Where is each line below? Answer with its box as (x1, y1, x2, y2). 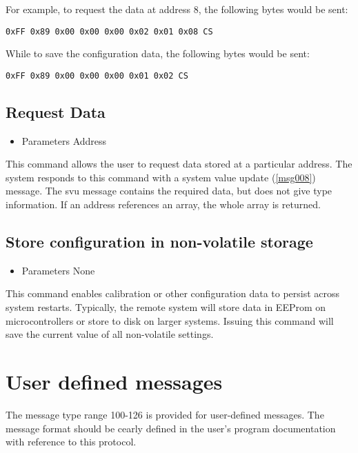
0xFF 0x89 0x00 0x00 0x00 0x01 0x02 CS (6, 70, 188, 81)
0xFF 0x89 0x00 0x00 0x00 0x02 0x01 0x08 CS (6, 26, 213, 37)
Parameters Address (21, 133, 107, 148)
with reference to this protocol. (6, 434, 137, 449)
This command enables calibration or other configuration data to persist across (6, 286, 340, 301)
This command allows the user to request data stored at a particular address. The (6, 157, 352, 171)
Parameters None (21, 263, 95, 277)
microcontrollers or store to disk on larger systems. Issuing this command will (6, 313, 334, 328)
